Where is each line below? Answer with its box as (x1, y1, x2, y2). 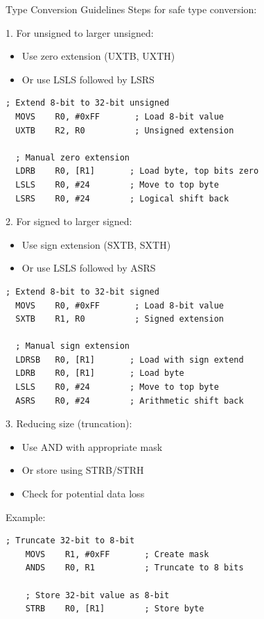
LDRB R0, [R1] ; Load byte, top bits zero (15, 166, 259, 176)
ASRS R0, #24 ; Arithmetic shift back (15, 395, 244, 406)
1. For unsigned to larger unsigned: (6, 25, 154, 40)
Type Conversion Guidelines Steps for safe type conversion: (6, 2, 257, 16)
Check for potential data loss (21, 486, 145, 501)
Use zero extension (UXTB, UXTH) (21, 49, 175, 63)
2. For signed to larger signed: (6, 214, 132, 229)
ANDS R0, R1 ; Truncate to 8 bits (25, 563, 244, 573)
